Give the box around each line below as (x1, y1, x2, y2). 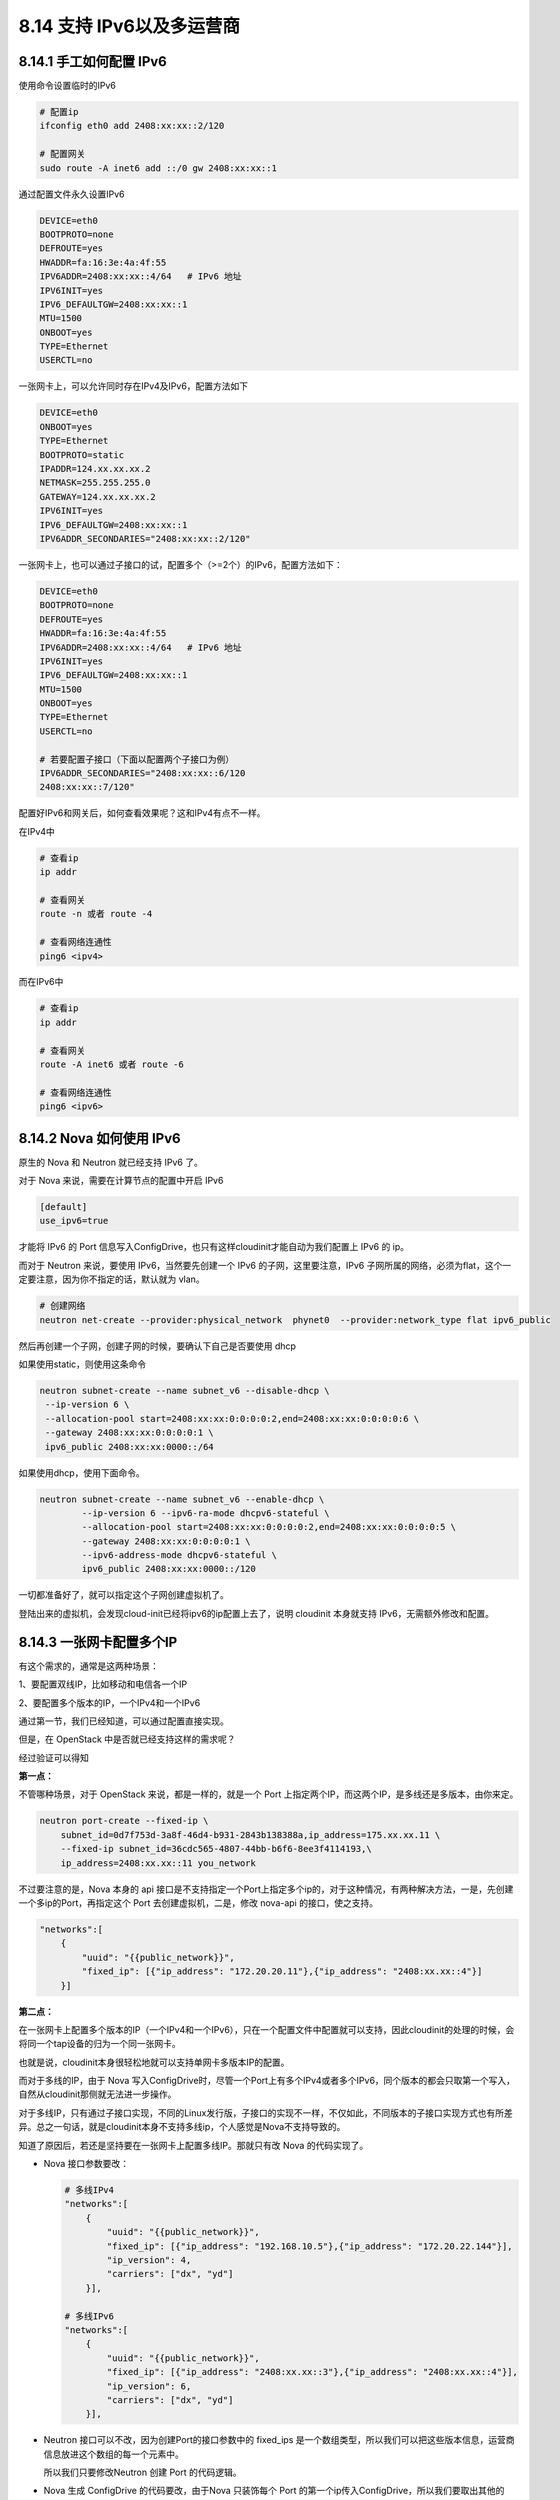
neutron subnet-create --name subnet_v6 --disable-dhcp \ (39, 1385, 330, 1396)
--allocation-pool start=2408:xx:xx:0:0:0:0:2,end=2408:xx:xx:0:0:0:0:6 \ (45, 1413, 420, 1424)
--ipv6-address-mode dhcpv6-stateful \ (81, 1550, 277, 1561)
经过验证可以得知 (18, 1751, 89, 1764)
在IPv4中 (18, 825, 55, 837)
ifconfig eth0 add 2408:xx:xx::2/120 (39, 120, 225, 132)
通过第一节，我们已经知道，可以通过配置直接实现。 (18, 1715, 229, 1727)
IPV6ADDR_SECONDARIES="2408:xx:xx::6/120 (39, 768, 246, 779)
